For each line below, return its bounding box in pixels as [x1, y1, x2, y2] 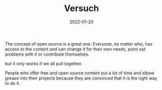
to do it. [5, 80, 20, 86]
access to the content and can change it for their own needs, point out [5, 46, 146, 52]
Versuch [64, 3, 99, 14]
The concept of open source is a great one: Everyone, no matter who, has [5, 41, 153, 46]
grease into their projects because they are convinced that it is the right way [5, 75, 158, 81]
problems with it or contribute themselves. [5, 51, 90, 57]
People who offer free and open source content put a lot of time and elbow [5, 70, 155, 75]
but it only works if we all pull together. [5, 60, 82, 66]
